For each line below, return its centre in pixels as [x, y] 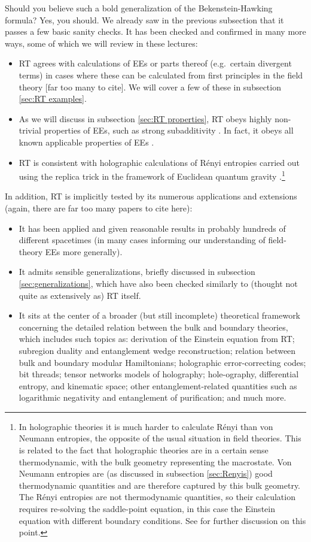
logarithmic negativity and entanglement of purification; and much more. [153, 397]
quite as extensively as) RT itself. [80, 295]
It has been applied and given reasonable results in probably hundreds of [152, 228]
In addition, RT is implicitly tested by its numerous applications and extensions [151, 196]
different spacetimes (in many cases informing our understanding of [142, 240]
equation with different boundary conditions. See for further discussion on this [162, 520]
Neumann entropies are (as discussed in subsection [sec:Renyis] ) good [146, 473]
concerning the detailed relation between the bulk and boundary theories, [153, 327]
